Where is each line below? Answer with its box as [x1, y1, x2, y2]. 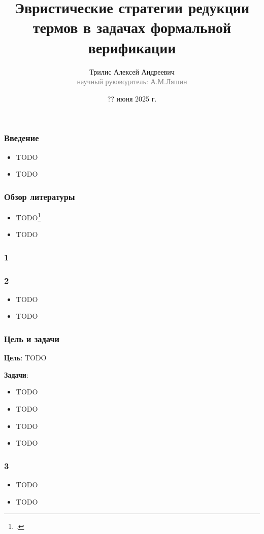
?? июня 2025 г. [107, 93, 157, 104]
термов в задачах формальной [32, 17, 232, 38]
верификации [88, 37, 176, 57]
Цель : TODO [4, 352, 47, 363]
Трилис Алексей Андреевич [89, 66, 175, 77]
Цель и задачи [4, 332, 59, 345]
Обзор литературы [4, 190, 75, 203]
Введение [4, 131, 39, 144]
